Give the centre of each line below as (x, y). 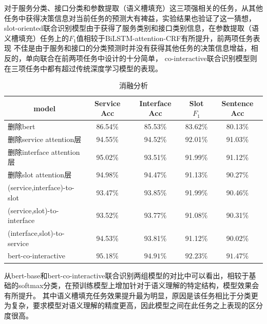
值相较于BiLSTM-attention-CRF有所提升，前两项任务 (165, 38)
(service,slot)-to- (33, 210)
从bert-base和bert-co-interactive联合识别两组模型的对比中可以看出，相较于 (127, 275)
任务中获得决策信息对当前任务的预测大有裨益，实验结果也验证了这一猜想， (130, 18)
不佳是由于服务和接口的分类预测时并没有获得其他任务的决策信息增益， (132, 48)
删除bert (22, 126)
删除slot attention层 (40, 175)
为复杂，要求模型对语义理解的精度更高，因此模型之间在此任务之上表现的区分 (133, 305)
